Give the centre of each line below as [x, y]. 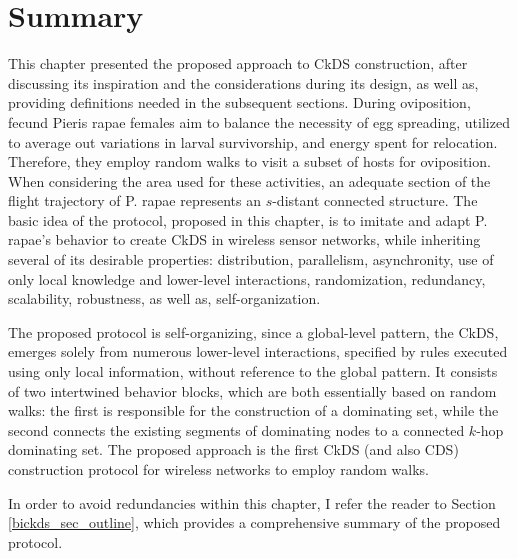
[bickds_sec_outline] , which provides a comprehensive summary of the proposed [254, 522]
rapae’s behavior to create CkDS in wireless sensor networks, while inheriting [244, 239]
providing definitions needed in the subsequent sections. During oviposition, [239, 102]
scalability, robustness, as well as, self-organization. [164, 298]
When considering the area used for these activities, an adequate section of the [249, 180]
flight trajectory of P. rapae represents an [134, 200]
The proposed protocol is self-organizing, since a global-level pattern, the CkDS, [253, 331]
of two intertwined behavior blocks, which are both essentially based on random [252, 390]
